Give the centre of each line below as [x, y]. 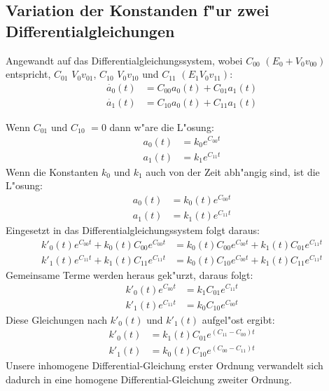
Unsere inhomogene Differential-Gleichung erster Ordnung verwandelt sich [164, 365]
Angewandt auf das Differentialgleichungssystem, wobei [124, 60]
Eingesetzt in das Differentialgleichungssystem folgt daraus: [133, 230]
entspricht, [28, 74]
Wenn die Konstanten [52, 171]
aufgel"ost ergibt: [238, 319]
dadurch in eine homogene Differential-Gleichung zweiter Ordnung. [149, 379]
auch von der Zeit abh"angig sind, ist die [233, 171]
